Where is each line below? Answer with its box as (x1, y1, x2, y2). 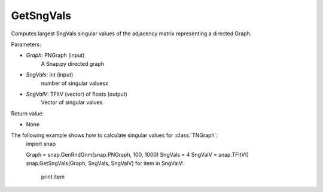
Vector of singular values (41, 99, 103, 106)
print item (41, 173, 65, 181)
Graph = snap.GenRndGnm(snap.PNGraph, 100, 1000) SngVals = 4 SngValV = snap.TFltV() (26, 151, 249, 159)
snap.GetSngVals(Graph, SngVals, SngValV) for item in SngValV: (26, 159, 184, 167)
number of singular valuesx (41, 80, 109, 87)
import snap (26, 140, 56, 147)
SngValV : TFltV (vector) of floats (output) (26, 90, 128, 97)
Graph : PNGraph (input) (26, 51, 85, 59)
